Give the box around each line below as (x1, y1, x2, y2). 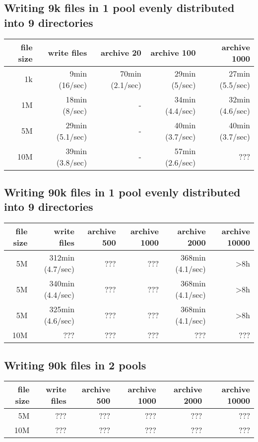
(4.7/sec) (44, 263, 75, 275)
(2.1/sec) (111, 79, 141, 90)
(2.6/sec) (165, 156, 196, 168)
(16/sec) (59, 79, 87, 90)
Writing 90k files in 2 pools (4, 357, 146, 372)
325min (49, 303, 75, 315)
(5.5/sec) (219, 79, 250, 90)
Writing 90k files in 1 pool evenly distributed (4, 184, 241, 199)
